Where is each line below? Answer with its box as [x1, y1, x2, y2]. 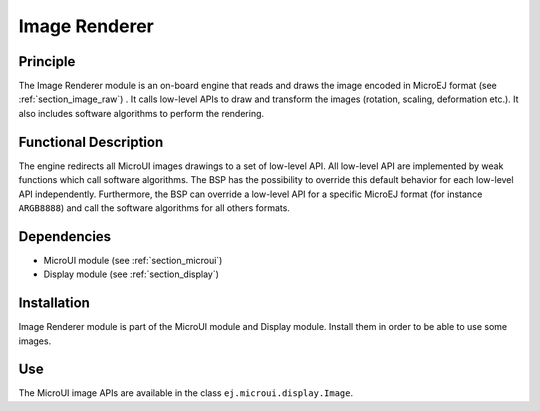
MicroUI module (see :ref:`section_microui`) [43, 254, 223, 266]
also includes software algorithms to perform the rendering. [18, 107, 265, 119]
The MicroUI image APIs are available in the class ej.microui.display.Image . [18, 387, 354, 399]
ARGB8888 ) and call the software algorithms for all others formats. [18, 201, 290, 214]
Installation [18, 295, 90, 312]
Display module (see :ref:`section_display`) [43, 268, 220, 280]
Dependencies [18, 228, 112, 245]
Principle [18, 53, 76, 70]
